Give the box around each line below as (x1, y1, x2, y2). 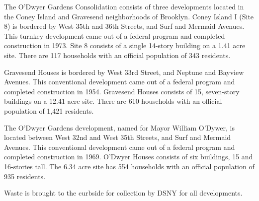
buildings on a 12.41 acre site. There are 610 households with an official (4, 96, 222, 106)
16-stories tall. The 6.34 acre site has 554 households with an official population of (4, 161, 255, 171)
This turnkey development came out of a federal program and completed (4, 30, 225, 41)
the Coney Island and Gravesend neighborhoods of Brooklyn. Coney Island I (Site (4, 11, 254, 21)
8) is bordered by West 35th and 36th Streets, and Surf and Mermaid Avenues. (4, 21, 245, 31)
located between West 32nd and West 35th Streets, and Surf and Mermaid (4, 132, 231, 142)
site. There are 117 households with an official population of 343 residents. (4, 50, 231, 60)
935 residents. (4, 171, 46, 181)
